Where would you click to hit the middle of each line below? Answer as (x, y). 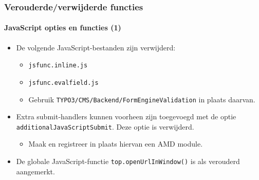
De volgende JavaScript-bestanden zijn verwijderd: (96, 47)
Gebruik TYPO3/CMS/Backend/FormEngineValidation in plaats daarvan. (142, 99)
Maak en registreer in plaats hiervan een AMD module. (116, 144)
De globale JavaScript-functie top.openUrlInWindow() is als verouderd (128, 161)
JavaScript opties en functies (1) (63, 28)
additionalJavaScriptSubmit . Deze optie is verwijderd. (105, 126)
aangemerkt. (35, 171)
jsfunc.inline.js (58, 66)
